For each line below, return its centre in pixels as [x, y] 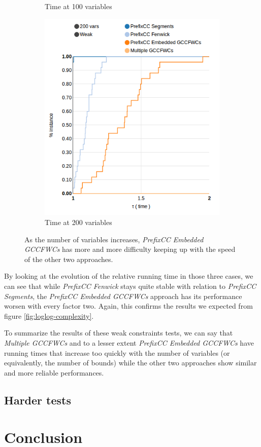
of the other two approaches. [69, 259]
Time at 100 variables [78, 6]
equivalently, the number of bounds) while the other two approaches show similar [130, 363]
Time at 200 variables [78, 222]
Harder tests [38, 400]
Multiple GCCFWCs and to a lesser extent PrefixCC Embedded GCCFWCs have [129, 342]
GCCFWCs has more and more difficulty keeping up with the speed [130, 249]
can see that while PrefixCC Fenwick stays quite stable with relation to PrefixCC [130, 286]
